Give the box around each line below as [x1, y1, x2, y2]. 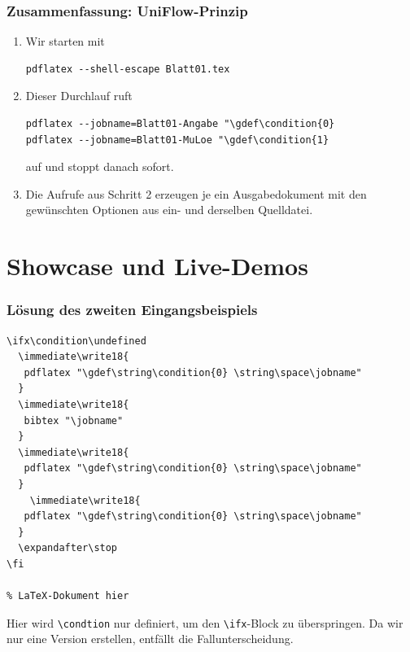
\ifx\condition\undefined [7, 335, 146, 347]
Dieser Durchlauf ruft [25, 87, 133, 104]
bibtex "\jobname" [24, 414, 124, 427]
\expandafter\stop [18, 542, 118, 554]
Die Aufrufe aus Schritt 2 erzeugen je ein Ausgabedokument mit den [25, 185, 367, 202]
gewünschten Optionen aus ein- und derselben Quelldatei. [25, 201, 313, 218]
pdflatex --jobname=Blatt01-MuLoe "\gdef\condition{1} [25, 133, 329, 146]
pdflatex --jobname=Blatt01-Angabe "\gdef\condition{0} [25, 118, 335, 129]
